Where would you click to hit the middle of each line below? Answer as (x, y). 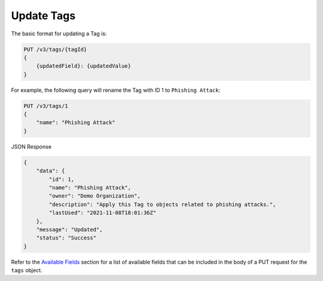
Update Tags (43, 16)
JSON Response (31, 146)
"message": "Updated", (69, 229)
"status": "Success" (66, 238)
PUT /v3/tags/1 (46, 106)
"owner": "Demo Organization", (95, 196)
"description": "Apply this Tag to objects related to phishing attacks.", (162, 204)
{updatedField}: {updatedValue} (84, 66)
